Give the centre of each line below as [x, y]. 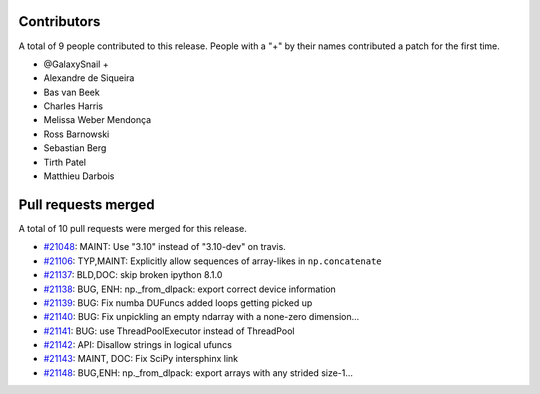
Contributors [59, 21]
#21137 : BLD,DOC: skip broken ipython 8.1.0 [133, 275]
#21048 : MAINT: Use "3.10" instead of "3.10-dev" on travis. [165, 247]
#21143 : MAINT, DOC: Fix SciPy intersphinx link [141, 359]
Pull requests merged [86, 204]
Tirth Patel [65, 162]
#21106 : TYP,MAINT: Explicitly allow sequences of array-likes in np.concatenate [212, 261]
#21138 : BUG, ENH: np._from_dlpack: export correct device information [190, 289]
